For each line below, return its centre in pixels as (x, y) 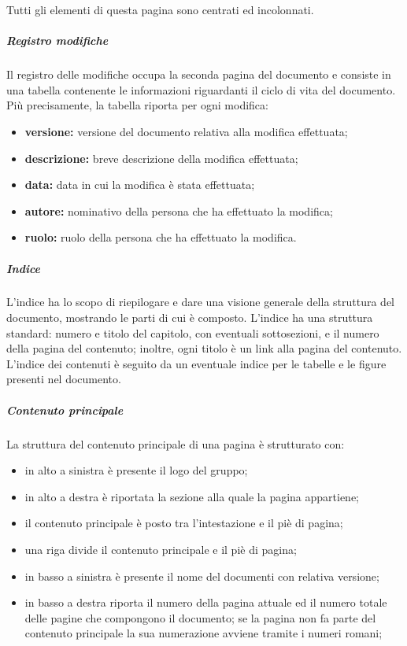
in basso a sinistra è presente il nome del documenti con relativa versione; (202, 576)
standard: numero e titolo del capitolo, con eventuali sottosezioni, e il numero (193, 332)
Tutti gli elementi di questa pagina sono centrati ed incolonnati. (160, 9)
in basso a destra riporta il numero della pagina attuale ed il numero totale (206, 602)
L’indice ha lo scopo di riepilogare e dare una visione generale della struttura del (201, 302)
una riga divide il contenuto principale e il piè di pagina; (161, 549)
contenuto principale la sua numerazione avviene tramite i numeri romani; (203, 633)
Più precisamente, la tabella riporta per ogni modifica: (137, 105)
